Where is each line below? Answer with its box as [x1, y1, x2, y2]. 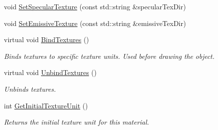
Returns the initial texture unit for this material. [4, 117, 149, 127]
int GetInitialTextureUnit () [4, 100, 88, 110]
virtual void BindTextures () [4, 34, 89, 45]
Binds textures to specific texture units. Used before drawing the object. [4, 51, 215, 61]
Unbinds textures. [4, 83, 56, 94]
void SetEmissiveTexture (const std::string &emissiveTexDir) [4, 18, 186, 28]
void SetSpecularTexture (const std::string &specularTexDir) [4, 1, 186, 11]
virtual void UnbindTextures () [4, 67, 97, 78]
